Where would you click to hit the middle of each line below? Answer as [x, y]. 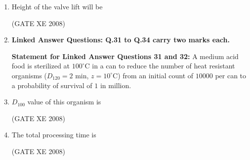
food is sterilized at [41, 66]
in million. [116, 85]
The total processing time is [54, 135]
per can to [231, 75]
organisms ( [29, 75]
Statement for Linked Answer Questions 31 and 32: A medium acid [125, 56]
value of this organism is [64, 102]
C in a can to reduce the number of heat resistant [160, 66]
